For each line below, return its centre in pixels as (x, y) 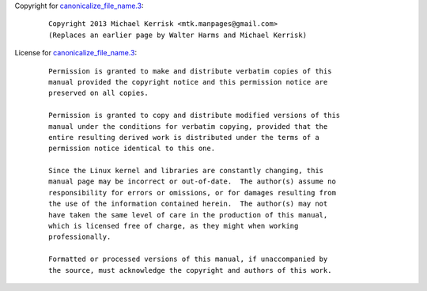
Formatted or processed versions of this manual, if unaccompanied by (188, 259)
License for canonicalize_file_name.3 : (76, 53)
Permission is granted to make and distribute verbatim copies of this (190, 71)
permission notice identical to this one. (132, 149)
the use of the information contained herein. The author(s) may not (188, 204)
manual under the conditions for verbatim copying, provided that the (188, 126)
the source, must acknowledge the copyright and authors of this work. (190, 270)
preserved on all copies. (99, 93)
